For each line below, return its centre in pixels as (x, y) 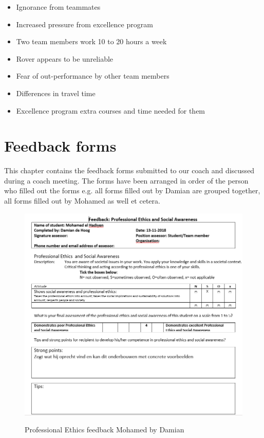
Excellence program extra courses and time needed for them (111, 110)
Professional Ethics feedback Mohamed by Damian (105, 430)
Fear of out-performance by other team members (93, 76)
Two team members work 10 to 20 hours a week (91, 41)
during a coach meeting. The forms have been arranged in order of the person (126, 180)
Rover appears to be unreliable (65, 58)
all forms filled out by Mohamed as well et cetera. (82, 201)
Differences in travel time (56, 93)
